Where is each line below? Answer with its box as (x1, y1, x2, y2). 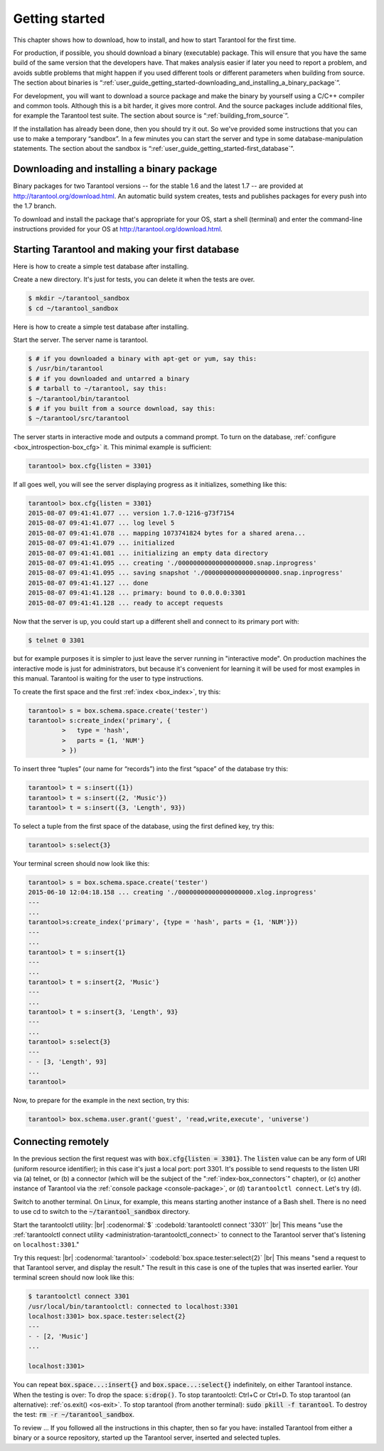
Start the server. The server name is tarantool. (13, 335, 149, 344)
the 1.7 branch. (13, 201, 57, 210)
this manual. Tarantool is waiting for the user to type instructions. (13, 674, 204, 683)
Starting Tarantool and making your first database (13, 243, 240, 256)
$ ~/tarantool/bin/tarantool (28, 394, 130, 402)
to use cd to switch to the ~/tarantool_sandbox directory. (13, 1208, 191, 1216)
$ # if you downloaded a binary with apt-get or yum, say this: (28, 355, 257, 362)
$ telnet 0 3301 (28, 636, 85, 644)
